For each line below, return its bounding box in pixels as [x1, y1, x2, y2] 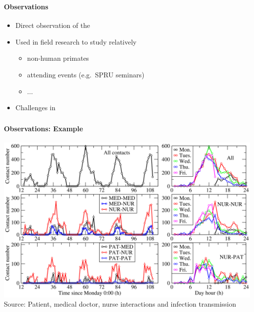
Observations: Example [4, 123, 83, 133]
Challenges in [15, 102, 56, 113]
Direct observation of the [15, 20, 90, 30]
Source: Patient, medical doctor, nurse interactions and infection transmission [4, 299, 236, 309]
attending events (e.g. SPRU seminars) [27, 69, 145, 79]
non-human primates [27, 53, 89, 63]
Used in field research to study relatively [15, 36, 137, 47]
